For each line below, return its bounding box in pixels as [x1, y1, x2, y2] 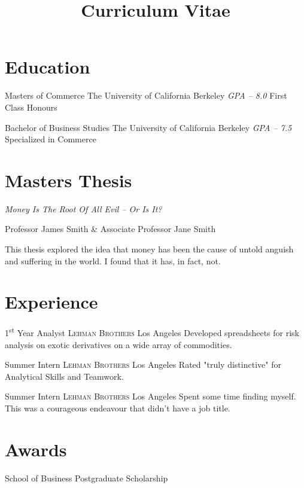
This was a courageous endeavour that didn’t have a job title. [5, 401, 230, 414]
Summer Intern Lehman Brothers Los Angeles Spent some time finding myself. [5, 390, 296, 402]
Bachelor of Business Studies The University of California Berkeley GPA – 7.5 [5, 121, 292, 133]
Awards [5, 437, 67, 461]
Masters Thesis [5, 167, 132, 192]
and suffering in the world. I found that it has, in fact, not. [5, 254, 221, 267]
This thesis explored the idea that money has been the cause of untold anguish [5, 243, 294, 255]
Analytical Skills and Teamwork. [5, 370, 124, 382]
